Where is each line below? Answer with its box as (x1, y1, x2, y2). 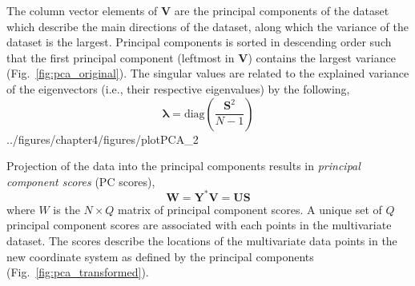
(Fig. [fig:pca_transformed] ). (6, 264, 149, 280)
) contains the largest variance (248, 49, 396, 66)
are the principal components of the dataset (174, 2, 389, 18)
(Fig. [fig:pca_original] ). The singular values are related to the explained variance (6, 65, 409, 81)
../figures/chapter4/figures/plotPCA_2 (6, 130, 199, 147)
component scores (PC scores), (6, 173, 155, 189)
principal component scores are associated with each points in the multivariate (6, 216, 392, 233)
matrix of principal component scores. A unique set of (118, 201, 382, 217)
